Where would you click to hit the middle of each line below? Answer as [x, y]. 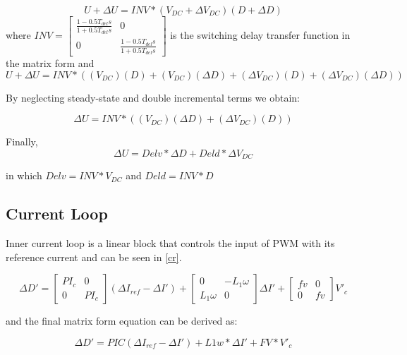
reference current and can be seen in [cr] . [94, 257]
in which [24, 175]
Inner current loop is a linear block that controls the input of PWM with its [170, 242]
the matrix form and [50, 62]
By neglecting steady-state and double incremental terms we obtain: [153, 97]
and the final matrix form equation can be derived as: [122, 321]
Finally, [22, 142]
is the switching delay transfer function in [260, 34]
